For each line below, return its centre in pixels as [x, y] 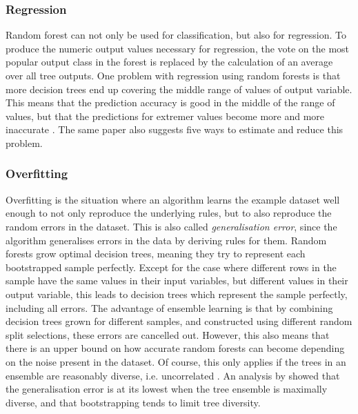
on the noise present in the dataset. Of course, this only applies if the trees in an [176, 361]
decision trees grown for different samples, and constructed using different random [179, 321]
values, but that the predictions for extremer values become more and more [165, 116]
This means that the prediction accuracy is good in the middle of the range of [170, 102]
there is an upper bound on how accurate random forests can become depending [175, 348]
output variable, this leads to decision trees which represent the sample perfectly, [177, 294]
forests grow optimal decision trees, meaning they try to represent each [156, 254]
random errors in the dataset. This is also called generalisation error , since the [171, 226]
